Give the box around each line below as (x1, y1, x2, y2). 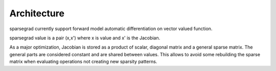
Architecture (9, 8, 65, 19)
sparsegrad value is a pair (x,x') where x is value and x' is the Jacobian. (9, 35, 160, 41)
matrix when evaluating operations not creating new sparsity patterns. (9, 59, 157, 65)
